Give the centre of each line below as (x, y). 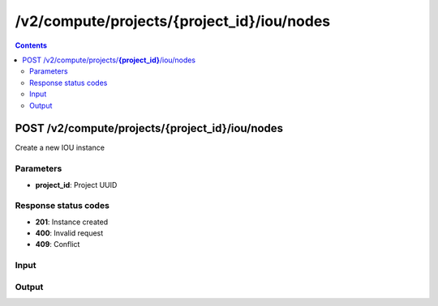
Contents (31, 45)
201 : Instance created (72, 222)
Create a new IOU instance (60, 148)
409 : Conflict (58, 244)
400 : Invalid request (69, 233)
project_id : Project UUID (76, 185)
